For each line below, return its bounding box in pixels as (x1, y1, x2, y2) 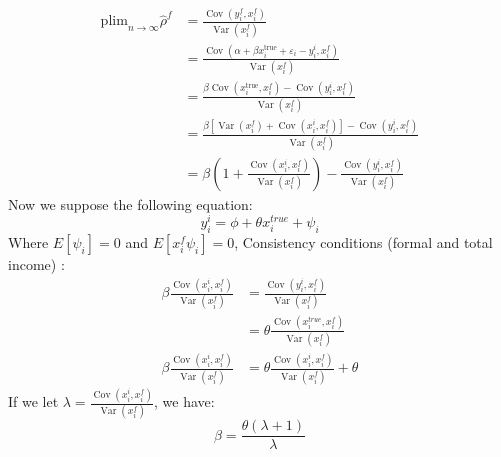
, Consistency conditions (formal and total (234, 232, 493, 253)
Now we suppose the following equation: (8, 193, 253, 214)
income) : (8, 254, 65, 275)
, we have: (154, 391, 215, 411)
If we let (8, 391, 59, 411)
